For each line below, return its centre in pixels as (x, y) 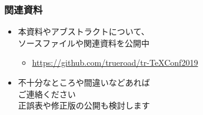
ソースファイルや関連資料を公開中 (84, 43)
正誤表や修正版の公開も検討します (84, 105)
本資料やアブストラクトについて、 (84, 31)
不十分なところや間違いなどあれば (84, 82)
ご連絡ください (47, 94)
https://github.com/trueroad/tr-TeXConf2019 (115, 62)
